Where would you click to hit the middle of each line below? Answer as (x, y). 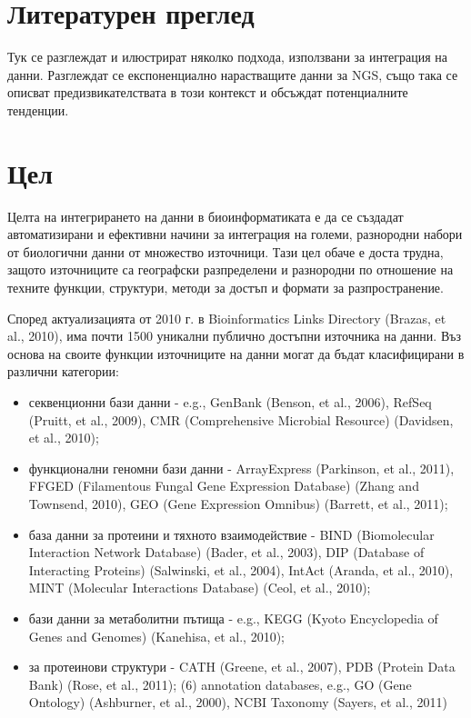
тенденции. (38, 110)
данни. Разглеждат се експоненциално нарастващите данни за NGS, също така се (233, 74)
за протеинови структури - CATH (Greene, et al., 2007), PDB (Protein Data (242, 667)
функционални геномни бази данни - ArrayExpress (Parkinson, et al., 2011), (241, 468)
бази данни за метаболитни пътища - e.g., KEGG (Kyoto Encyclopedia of (233, 618)
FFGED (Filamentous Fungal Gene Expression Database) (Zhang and (224, 486)
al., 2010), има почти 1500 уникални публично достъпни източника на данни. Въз (234, 336)
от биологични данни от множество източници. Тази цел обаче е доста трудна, (225, 251)
